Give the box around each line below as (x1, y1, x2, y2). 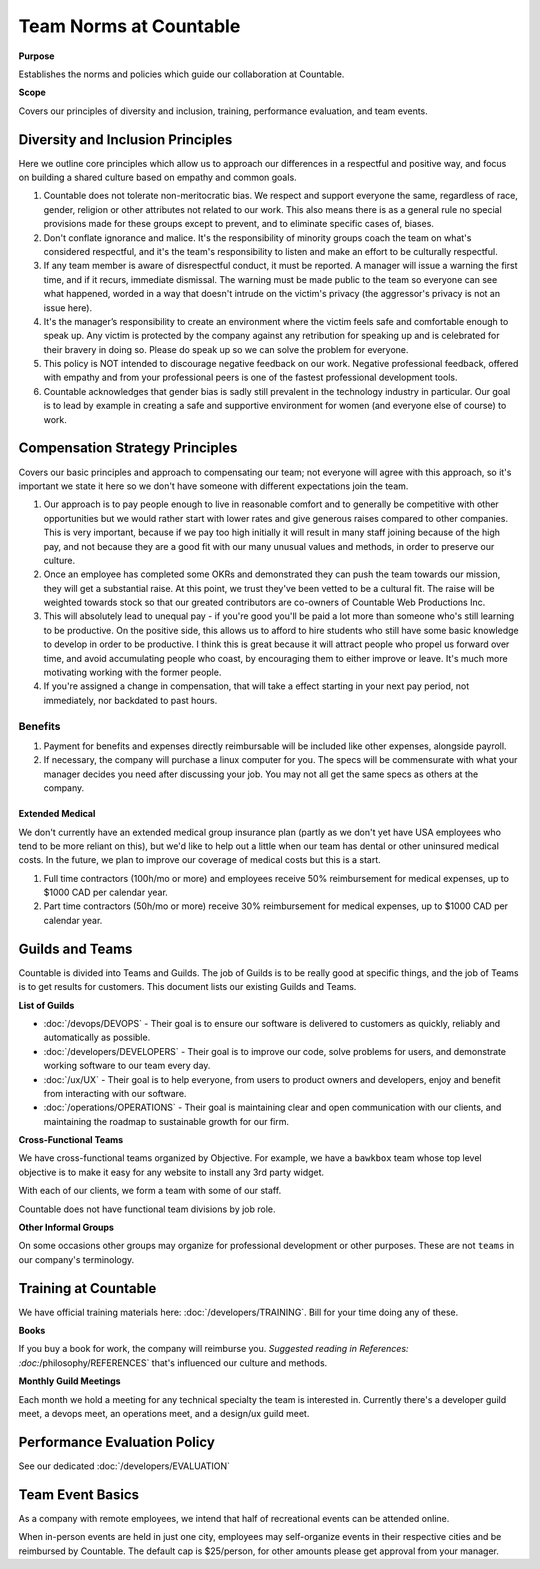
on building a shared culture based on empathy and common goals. (18, 171, 297, 184)
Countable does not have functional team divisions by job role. (18, 1203, 276, 1215)
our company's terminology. (18, 1253, 135, 1265)
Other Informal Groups (18, 1221, 115, 1234)
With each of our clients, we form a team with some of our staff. (18, 1185, 282, 1197)
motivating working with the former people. (43, 666, 222, 679)
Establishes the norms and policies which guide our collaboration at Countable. (18, 68, 345, 80)
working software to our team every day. (43, 1060, 211, 1072)
